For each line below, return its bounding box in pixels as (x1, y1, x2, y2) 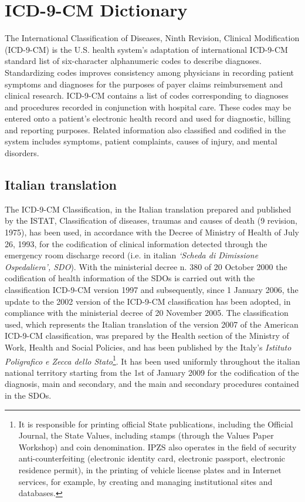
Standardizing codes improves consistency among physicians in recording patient (5, 66, 294, 78)
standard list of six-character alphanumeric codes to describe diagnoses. (5, 55, 262, 67)
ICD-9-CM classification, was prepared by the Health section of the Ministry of (5, 329, 289, 342)
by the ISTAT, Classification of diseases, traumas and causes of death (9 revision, (5, 214, 297, 227)
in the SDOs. (5, 389, 52, 402)
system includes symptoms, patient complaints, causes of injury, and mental (5, 135, 277, 147)
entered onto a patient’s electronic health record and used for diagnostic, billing (5, 112, 291, 124)
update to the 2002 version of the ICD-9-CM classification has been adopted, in (5, 295, 291, 307)
